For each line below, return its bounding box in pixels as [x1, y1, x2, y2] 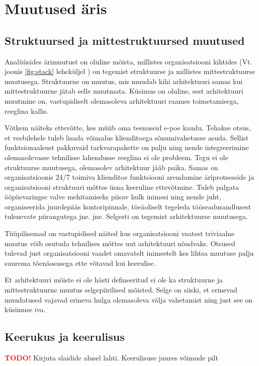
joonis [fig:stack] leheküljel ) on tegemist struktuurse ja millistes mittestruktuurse [5, 66, 255, 77]
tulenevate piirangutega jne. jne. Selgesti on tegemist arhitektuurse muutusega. [5, 211, 248, 222]
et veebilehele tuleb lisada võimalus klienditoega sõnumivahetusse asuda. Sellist [5, 132, 249, 142]
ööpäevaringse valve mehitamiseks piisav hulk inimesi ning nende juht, [5, 191, 221, 202]
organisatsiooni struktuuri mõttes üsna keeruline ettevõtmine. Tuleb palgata [5, 181, 239, 192]
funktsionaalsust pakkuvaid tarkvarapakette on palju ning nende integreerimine [5, 142, 249, 153]
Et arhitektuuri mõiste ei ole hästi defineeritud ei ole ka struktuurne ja [5, 274, 223, 285]
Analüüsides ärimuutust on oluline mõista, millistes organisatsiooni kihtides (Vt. [5, 56, 252, 66]
